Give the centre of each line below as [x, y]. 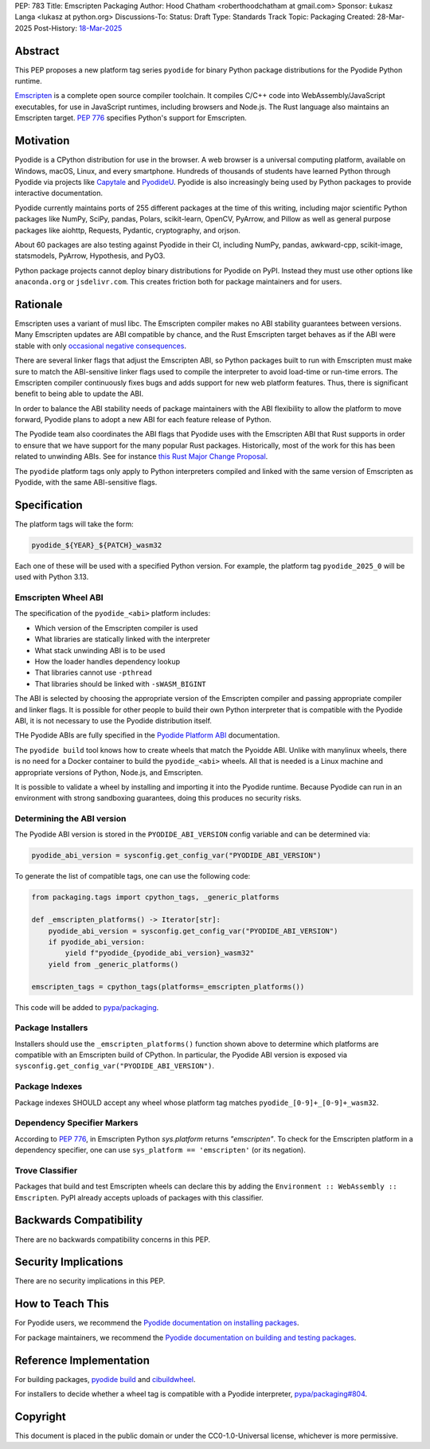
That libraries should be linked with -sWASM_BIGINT [120, 683]
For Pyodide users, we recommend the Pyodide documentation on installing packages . [157, 1323]
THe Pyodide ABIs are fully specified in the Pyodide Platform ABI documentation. [147, 735]
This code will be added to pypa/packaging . [87, 1007]
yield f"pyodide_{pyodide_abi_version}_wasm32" [160, 953]
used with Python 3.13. [52, 577]
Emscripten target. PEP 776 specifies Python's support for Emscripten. [131, 118]
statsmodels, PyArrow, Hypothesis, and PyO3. [90, 256]
